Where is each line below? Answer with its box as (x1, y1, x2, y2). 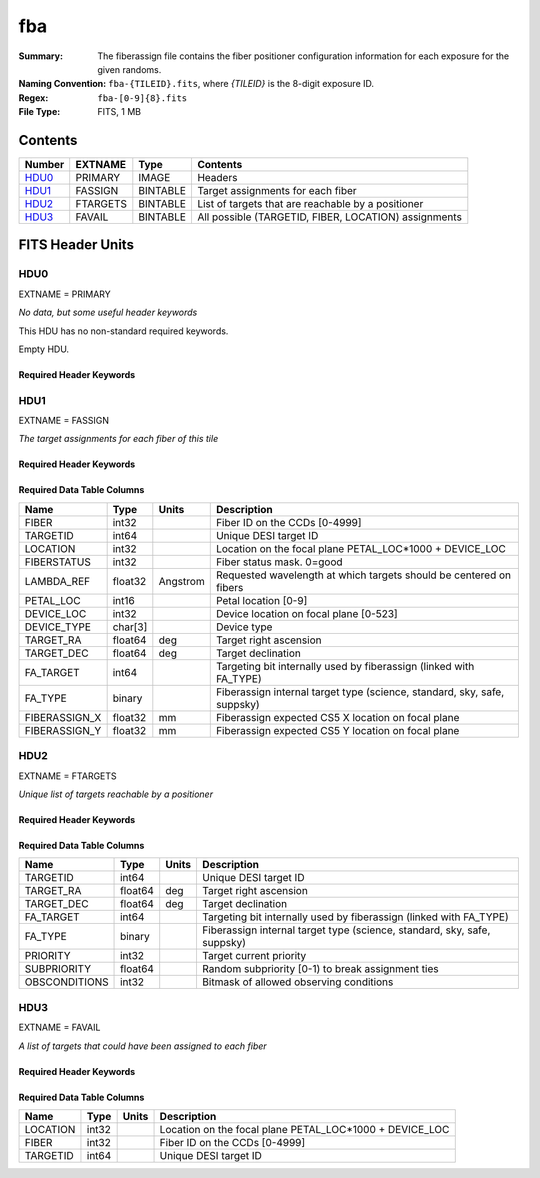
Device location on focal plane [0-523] (215, 606, 399, 620)
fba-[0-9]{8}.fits (97, 92, 188, 104)
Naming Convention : (18, 78, 107, 90)
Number (24, 158, 65, 172)
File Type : (18, 106, 61, 118)
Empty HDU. (18, 343, 70, 355)
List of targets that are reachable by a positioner (196, 197, 424, 211)
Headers (196, 171, 238, 185)
